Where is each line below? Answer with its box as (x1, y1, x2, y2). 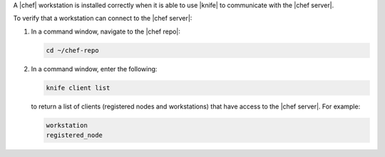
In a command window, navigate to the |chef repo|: (31, 27, 181, 36)
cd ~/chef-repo (46, 46, 99, 54)
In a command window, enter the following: (31, 64, 158, 73)
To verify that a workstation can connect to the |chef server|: (13, 14, 192, 23)
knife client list (46, 83, 111, 92)
